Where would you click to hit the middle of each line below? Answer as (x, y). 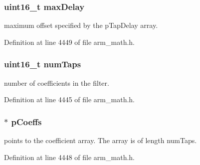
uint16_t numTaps (43, 64)
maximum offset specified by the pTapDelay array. (81, 25)
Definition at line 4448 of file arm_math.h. (69, 157)
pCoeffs (26, 121)
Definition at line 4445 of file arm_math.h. (69, 99)
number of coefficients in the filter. (57, 82)
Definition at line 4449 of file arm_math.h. (69, 42)
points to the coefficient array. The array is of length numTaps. (100, 140)
